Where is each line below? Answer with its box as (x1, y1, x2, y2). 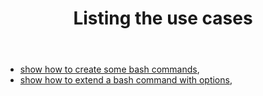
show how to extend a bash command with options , (19, 74, 233, 86)
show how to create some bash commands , (19, 63, 200, 76)
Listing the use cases (73, 7, 253, 30)
